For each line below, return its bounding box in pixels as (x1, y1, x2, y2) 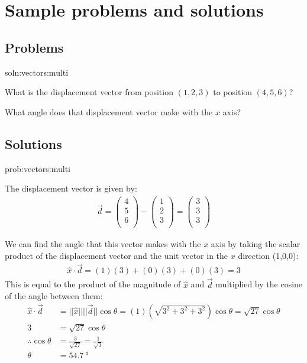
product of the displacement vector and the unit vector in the (5, 249, 228, 261)
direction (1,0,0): (238, 249, 299, 261)
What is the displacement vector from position (5, 86, 173, 98)
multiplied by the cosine (215, 278, 303, 290)
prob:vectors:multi (5, 162, 71, 174)
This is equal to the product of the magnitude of (5, 278, 181, 290)
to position (213, 86, 253, 98)
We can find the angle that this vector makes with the (5, 237, 201, 249)
